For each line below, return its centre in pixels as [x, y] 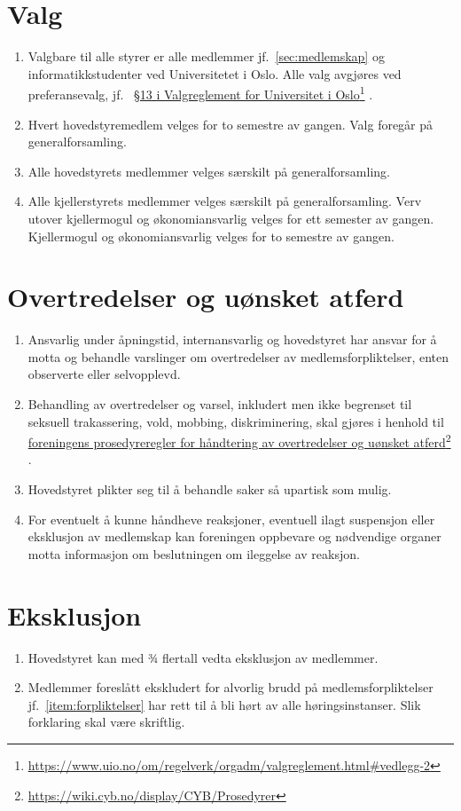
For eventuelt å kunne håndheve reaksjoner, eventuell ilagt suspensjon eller [231, 519]
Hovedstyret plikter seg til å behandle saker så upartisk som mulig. [210, 489]
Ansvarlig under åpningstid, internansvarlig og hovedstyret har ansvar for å [232, 339]
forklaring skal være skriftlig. [106, 722]
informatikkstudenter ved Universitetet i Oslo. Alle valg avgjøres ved [215, 73]
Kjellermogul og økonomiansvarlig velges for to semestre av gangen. [211, 236]
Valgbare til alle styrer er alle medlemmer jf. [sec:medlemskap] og [206, 56]
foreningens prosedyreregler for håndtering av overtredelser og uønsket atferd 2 [239, 441]
